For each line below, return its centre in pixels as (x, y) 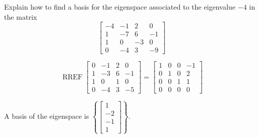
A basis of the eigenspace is (47, 116)
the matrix (21, 16)
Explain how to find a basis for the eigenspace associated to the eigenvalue (120, 7)
